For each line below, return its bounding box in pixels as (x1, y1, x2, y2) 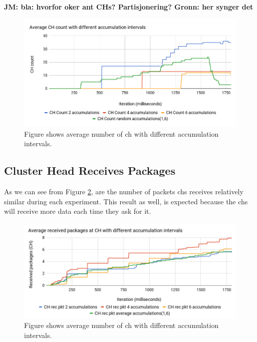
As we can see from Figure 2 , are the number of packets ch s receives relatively (4, 186, 243, 197)
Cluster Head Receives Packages (4, 163, 175, 178)
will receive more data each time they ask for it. (4, 206, 151, 216)
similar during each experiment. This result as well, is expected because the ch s (4, 196, 248, 206)
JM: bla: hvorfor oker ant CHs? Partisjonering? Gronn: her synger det (4, 2, 253, 12)
